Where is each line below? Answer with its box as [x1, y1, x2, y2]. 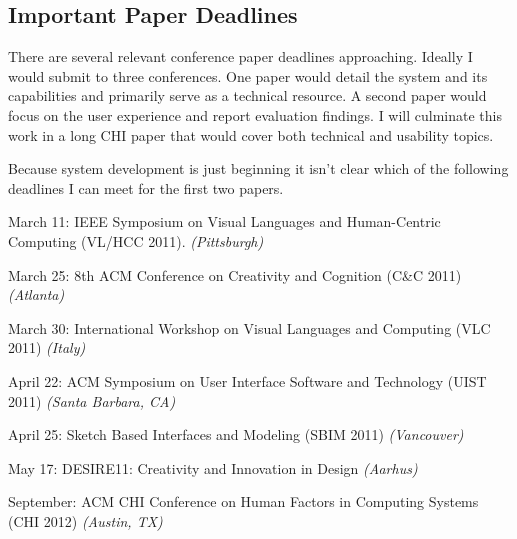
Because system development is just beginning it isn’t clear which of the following [8, 158, 509, 179]
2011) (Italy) [8, 337, 86, 358]
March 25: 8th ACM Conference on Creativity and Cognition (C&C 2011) [8, 264, 462, 285]
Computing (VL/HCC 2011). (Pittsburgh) [8, 230, 264, 251]
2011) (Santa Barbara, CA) [8, 390, 176, 411]
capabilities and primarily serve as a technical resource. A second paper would [8, 85, 487, 106]
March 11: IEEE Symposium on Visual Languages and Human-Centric [8, 211, 441, 232]
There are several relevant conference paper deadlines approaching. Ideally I [8, 46, 473, 67]
